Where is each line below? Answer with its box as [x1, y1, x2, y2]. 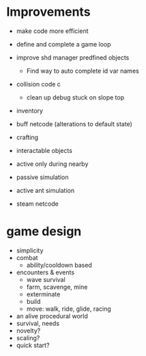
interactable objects [16, 146, 73, 154]
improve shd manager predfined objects [16, 53, 130, 62]
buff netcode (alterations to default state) [16, 119, 132, 128]
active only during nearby [16, 159, 89, 168]
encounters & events [16, 268, 75, 276]
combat [16, 253, 38, 261]
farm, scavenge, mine [26, 283, 88, 291]
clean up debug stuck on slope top [26, 93, 124, 102]
